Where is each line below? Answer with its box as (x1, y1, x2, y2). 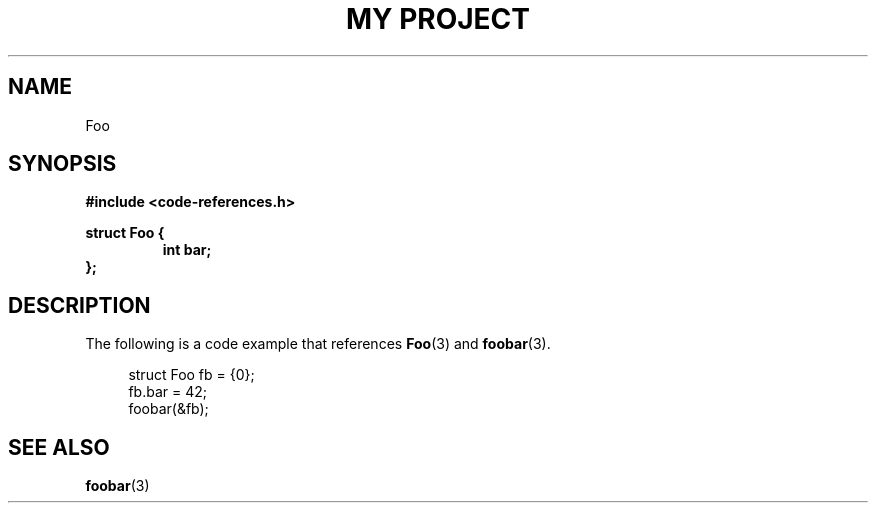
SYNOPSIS (8, 151, 117, 177)
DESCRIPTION (8, 292, 151, 318)
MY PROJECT (345, 2, 531, 36)
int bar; (162, 241, 212, 259)
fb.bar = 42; (128, 383, 207, 401)
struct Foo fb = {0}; (128, 366, 255, 384)
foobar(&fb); (128, 400, 209, 418)
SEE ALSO (8, 434, 110, 460)
